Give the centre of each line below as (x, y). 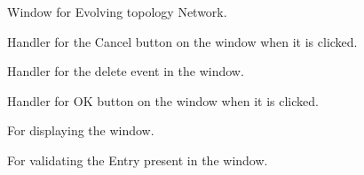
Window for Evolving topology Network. (117, 11)
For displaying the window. (81, 130)
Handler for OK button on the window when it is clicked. (163, 100)
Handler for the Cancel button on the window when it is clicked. (182, 41)
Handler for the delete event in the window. (126, 71)
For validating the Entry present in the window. (138, 160)
